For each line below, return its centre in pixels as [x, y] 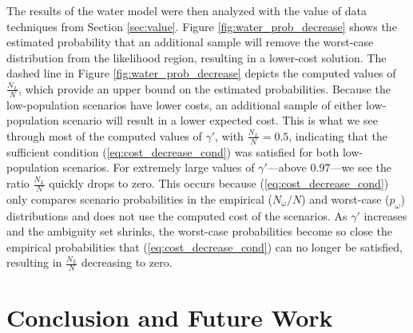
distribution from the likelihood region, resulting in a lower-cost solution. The [197, 57]
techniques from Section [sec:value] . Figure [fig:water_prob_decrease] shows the [202, 26]
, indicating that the [338, 135]
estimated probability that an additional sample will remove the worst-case [190, 42]
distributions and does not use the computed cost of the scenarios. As [177, 215]
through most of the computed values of [104, 135]
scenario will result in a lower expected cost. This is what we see [220, 120]
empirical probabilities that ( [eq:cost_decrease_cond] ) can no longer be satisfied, [205, 246]
